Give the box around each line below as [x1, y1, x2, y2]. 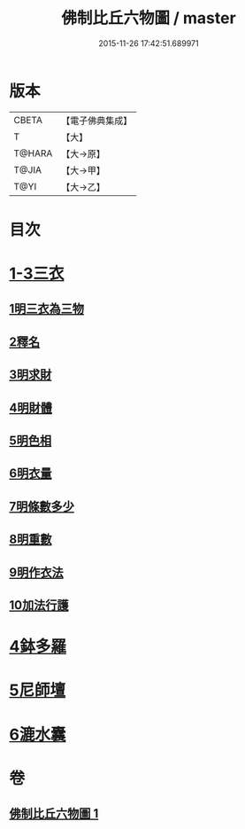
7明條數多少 [9, 498, 75, 514]
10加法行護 [9, 598, 69, 613]
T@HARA [13, 147, 53, 160]
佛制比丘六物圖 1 [9, 806, 99, 821]
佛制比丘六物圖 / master [61, 8, 236, 28]
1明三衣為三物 [9, 301, 85, 317]
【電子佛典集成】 [61, 114, 133, 127]
